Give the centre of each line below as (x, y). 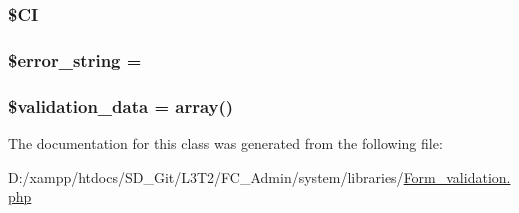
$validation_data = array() (121, 105)
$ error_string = (75, 59)
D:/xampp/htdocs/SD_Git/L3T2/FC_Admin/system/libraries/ (206, 176)
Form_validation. (457, 176)
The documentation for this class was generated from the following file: (225, 142)
